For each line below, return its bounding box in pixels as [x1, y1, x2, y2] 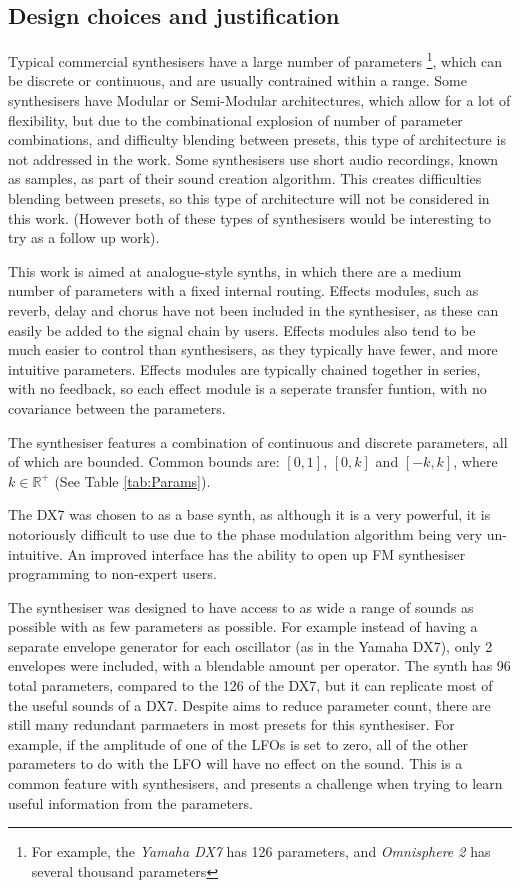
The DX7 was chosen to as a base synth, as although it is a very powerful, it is [8, 504, 491, 525]
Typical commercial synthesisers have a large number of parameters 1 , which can [8, 48, 503, 71]
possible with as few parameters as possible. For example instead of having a [8, 616, 478, 637]
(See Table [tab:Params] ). [54, 470, 211, 491]
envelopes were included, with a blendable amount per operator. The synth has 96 [8, 655, 511, 676]
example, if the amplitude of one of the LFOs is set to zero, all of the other [8, 733, 468, 754]
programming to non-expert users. [8, 563, 217, 584]
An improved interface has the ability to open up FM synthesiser [67, 543, 466, 564]
